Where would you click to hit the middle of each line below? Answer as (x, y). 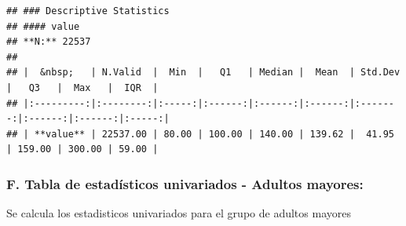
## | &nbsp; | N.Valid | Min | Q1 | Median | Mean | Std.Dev (203, 73)
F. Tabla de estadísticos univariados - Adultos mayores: (185, 183)
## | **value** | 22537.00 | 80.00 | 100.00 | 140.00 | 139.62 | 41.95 (200, 134)
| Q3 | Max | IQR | (82, 87)
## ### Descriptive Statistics (88, 11)
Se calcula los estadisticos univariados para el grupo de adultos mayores (179, 213)
